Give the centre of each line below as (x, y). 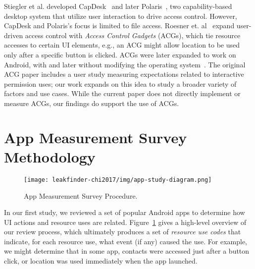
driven (14, 35)
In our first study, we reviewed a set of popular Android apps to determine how (125, 212)
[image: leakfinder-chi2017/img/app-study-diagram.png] (118, 180)
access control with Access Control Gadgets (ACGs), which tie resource (133, 35)
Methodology (50, 156)
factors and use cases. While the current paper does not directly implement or (122, 93)
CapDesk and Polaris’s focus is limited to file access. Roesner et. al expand (119, 26)
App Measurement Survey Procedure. (81, 195)
